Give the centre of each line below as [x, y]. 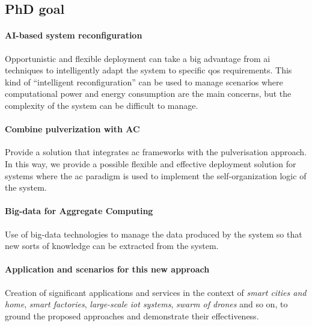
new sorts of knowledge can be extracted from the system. [112, 246]
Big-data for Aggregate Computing [79, 211]
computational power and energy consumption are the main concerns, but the [148, 94]
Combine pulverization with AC [72, 129]
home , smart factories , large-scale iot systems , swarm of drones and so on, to [146, 304]
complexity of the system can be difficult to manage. [102, 105]
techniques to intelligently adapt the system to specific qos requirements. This [148, 70]
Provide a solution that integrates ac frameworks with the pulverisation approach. [156, 152]
